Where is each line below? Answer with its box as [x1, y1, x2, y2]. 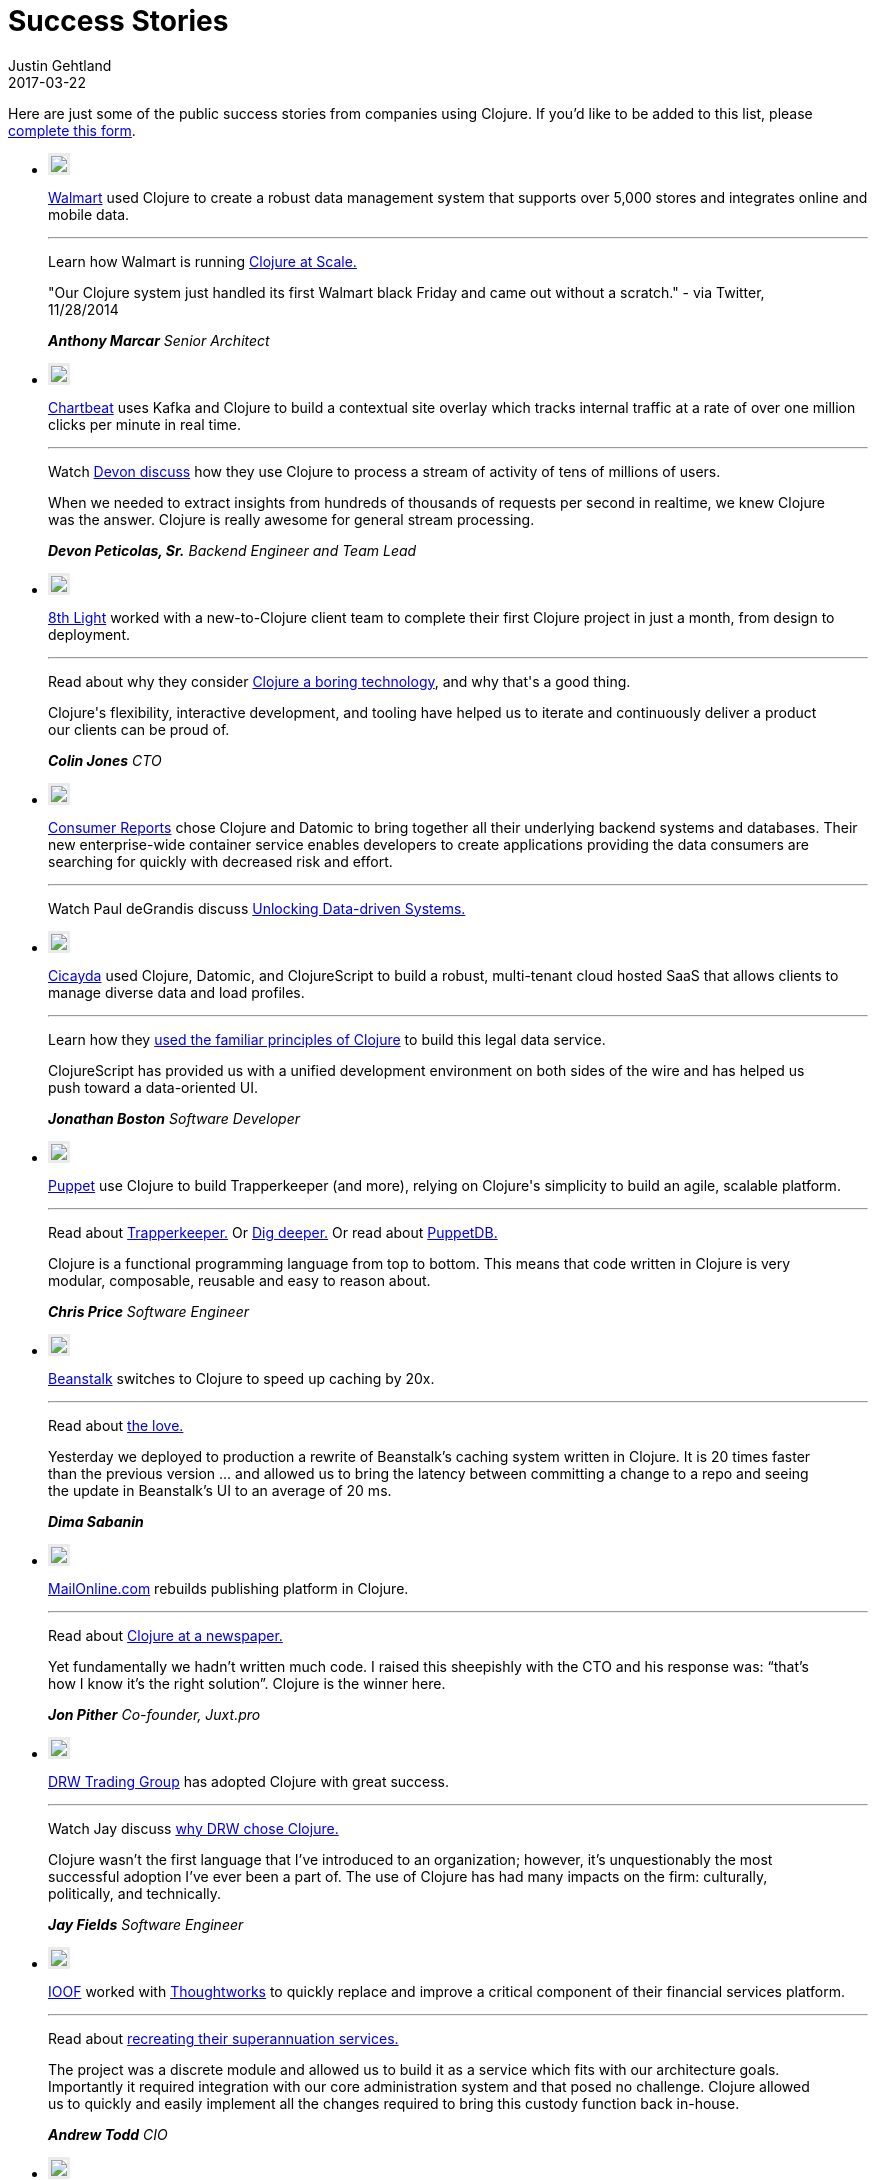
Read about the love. [48, 1416, 184, 1434]
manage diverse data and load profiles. [48, 983, 305, 1001]
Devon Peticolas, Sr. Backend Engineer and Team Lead [48, 541, 417, 559]
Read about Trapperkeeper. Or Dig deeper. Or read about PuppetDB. [48, 1223, 498, 1241]
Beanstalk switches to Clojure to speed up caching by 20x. [48, 1369, 435, 1387]
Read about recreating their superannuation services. [48, 2029, 399, 2047]
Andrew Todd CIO [48, 2125, 168, 2143]
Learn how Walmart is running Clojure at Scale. [48, 252, 357, 270]
